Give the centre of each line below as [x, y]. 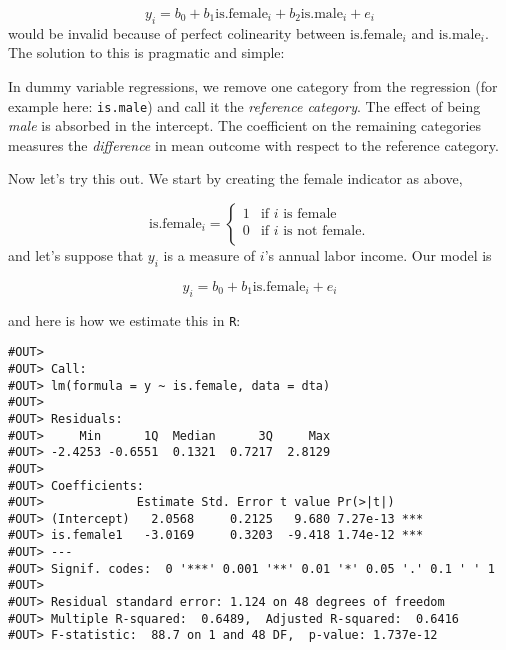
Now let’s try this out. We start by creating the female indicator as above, [235, 178]
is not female [322, 230]
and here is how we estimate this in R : [124, 319]
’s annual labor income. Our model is [378, 255]
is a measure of [209, 255]
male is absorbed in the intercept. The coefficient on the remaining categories [245, 125]
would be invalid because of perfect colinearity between [177, 32]
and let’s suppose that [76, 255]
